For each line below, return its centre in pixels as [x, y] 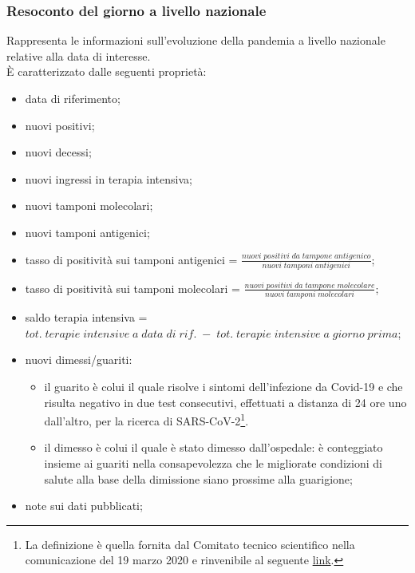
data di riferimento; [73, 98]
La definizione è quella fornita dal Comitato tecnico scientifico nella [190, 544]
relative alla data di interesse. [79, 55]
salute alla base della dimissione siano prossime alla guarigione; [198, 478]
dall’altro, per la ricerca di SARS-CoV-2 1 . [146, 419]
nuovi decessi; [58, 152]
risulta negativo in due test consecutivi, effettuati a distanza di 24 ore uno [225, 402]
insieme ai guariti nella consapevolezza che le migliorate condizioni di [213, 463]
